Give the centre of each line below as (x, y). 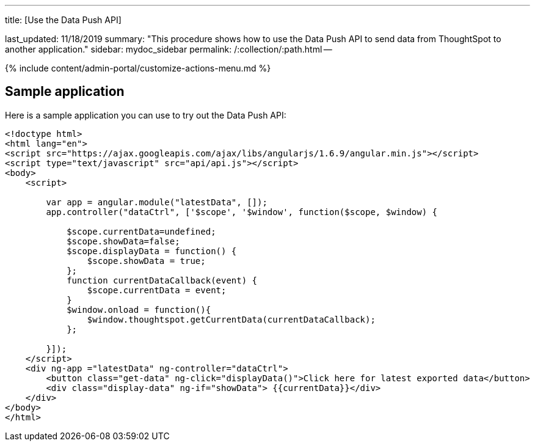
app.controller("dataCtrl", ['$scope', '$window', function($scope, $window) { (242, 212)
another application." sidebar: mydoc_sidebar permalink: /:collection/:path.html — (169, 49)
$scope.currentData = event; (157, 290)
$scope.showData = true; (146, 261)
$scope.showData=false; (123, 241)
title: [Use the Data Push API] (63, 20)
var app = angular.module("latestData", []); (157, 202)
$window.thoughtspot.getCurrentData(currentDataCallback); (231, 319)
